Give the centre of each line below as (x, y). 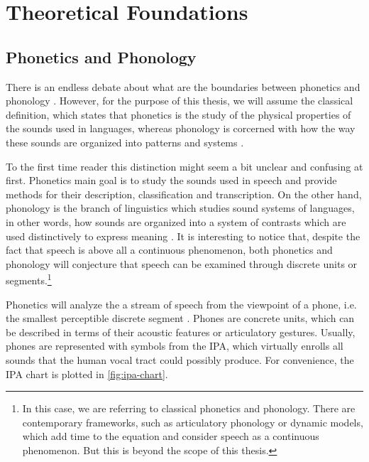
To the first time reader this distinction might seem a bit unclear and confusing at (184, 166)
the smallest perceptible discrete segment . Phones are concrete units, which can (180, 318)
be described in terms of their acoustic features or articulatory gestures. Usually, (181, 332)
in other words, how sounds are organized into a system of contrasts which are (176, 221)
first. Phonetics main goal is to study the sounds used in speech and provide (171, 180)
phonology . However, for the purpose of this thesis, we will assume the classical (180, 101)
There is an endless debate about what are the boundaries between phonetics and (183, 86)
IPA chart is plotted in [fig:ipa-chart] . (87, 374)
